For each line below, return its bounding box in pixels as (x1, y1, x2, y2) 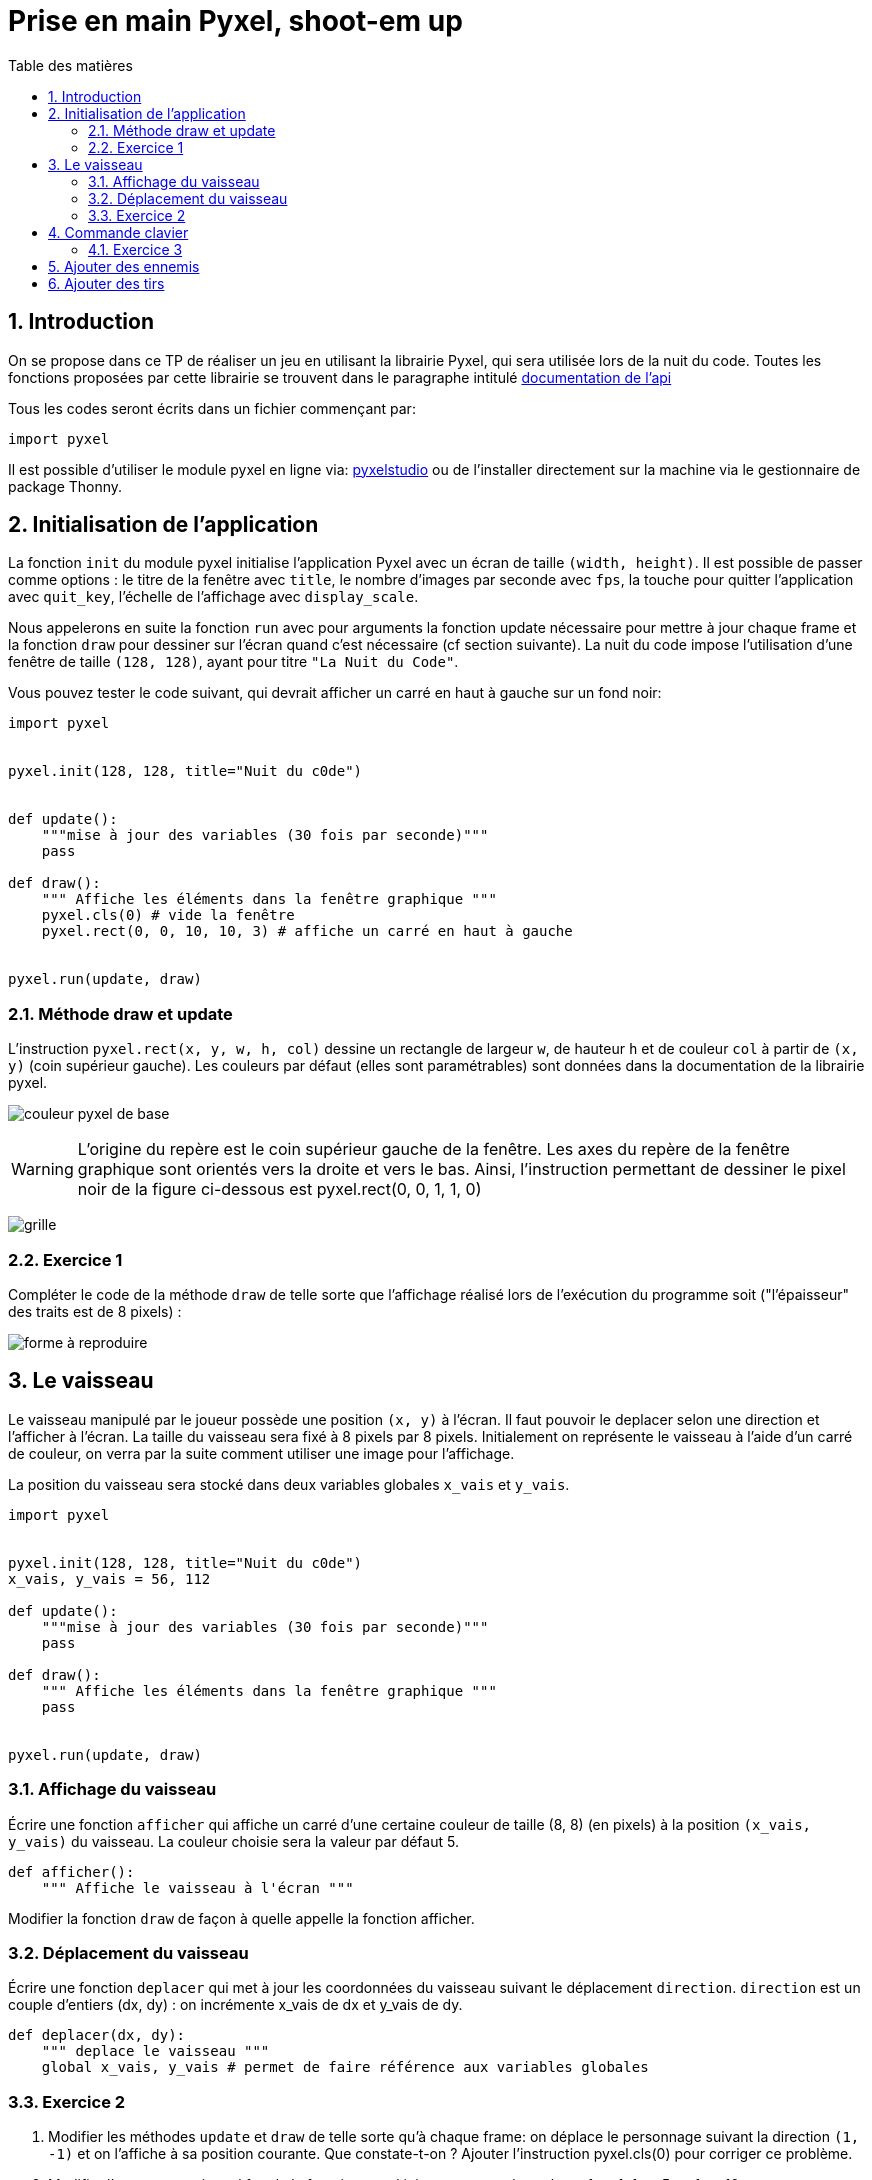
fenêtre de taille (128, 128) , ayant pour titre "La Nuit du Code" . (8, 653, 459, 671)
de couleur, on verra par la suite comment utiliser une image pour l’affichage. (8, 1444, 515, 1462)
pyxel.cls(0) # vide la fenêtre (41, 907, 295, 924)
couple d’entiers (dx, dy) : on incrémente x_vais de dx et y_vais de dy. (8, 1996, 463, 2014)
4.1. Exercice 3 (88, 240, 183, 258)
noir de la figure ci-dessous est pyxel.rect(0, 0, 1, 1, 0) (77, 1179, 482, 1200)
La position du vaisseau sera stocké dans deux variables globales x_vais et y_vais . (8, 1475, 570, 1493)
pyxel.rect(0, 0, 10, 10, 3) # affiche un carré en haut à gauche (41, 923, 573, 940)
